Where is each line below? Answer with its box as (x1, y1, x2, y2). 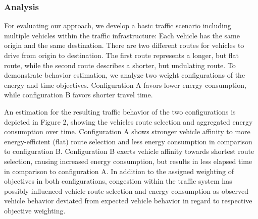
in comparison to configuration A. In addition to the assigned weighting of (4, 166, 234, 176)
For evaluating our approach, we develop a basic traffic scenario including (4, 20, 231, 31)
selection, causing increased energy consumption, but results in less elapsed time (4, 155, 252, 166)
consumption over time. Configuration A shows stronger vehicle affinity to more (4, 126, 250, 137)
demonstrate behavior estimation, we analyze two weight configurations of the (4, 70, 245, 80)
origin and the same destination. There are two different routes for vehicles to (4, 40, 244, 50)
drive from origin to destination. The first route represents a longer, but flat (4, 50, 239, 60)
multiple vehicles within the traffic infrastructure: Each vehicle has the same (4, 30, 240, 40)
